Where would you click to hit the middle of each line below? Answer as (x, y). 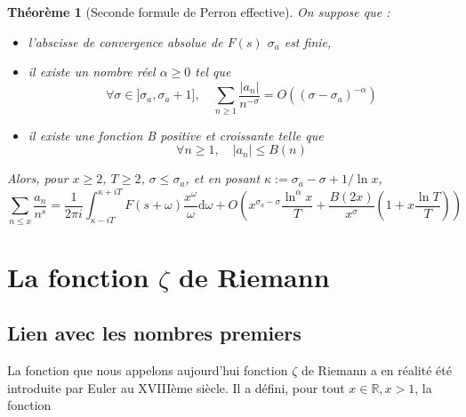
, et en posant (223, 178)
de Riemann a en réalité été (376, 370)
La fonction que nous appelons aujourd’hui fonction (148, 370)
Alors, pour (38, 178)
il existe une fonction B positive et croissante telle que (176, 135)
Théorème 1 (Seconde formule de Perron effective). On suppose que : (199, 12)
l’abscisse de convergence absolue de (125, 41)
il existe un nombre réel (92, 72)
